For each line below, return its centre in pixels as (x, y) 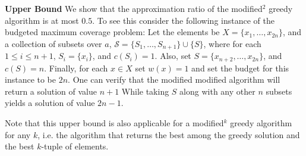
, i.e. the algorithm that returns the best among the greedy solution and (169, 134)
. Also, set (173, 56)
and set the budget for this (240, 68)
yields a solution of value (50, 103)
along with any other (217, 91)
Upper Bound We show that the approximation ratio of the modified (134, 8)
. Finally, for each (76, 68)
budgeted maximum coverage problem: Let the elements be (112, 32)
